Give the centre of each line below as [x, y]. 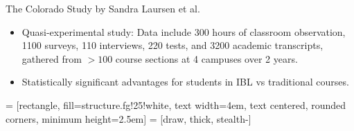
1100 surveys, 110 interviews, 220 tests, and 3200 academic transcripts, [172, 45]
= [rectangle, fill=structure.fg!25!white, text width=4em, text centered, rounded [176, 104]
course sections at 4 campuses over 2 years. [206, 58]
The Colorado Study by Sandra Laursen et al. [103, 8]
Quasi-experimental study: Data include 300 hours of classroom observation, [184, 31]
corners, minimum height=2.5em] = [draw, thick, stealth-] [129, 118]
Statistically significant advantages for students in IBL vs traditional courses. [185, 82]
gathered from [52, 58]
